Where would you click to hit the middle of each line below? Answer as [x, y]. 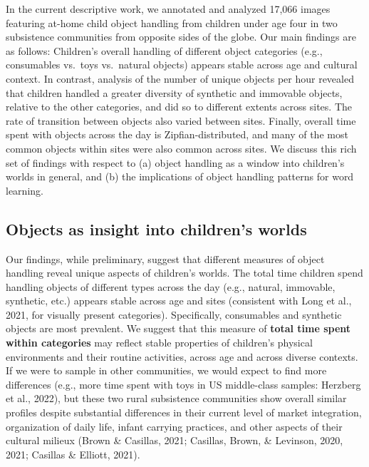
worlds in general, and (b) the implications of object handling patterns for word [180, 176]
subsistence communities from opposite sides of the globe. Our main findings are [181, 37]
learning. [25, 190]
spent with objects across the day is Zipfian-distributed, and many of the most [177, 134]
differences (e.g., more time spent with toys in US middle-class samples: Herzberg [183, 384]
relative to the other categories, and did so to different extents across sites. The [179, 107]
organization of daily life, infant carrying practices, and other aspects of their [174, 426]
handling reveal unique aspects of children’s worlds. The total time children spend [184, 273]
